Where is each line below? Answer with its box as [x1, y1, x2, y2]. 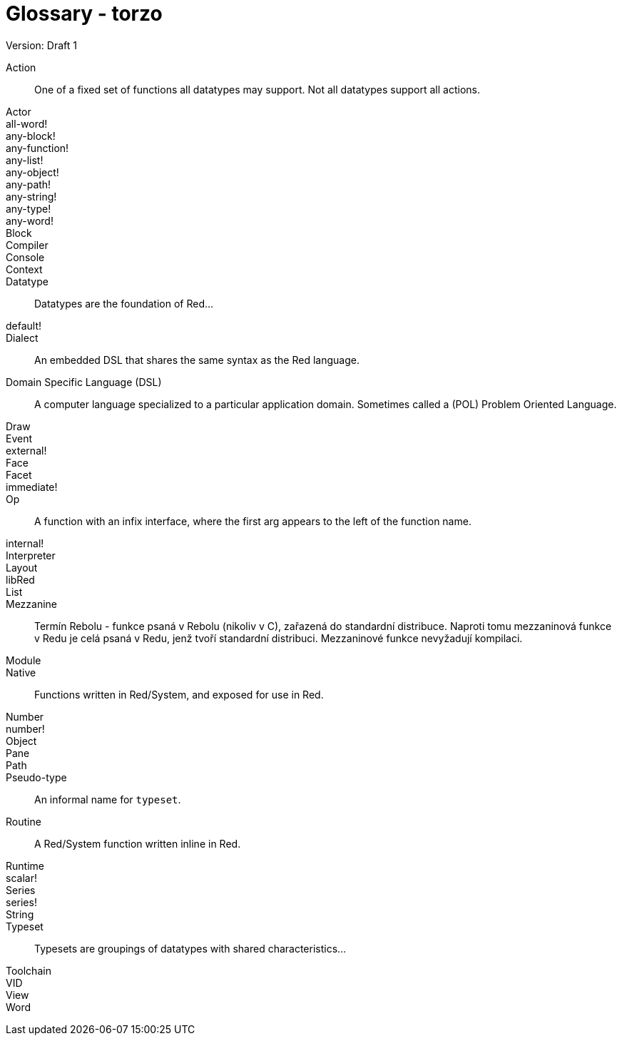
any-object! [6, 166, 59, 178]
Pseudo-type [6, 771, 67, 783]
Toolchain [6, 964, 51, 977]
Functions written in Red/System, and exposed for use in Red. [34, 688, 324, 701]
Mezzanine [6, 597, 58, 610]
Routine [6, 815, 41, 828]
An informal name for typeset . [34, 793, 181, 806]
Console [6, 250, 45, 263]
